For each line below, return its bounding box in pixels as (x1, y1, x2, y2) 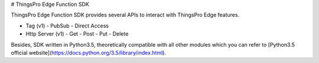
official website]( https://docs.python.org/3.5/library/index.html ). (11, 49, 167, 56)
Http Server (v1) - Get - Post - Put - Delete (25, 30, 129, 37)
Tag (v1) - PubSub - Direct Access (25, 22, 109, 29)
